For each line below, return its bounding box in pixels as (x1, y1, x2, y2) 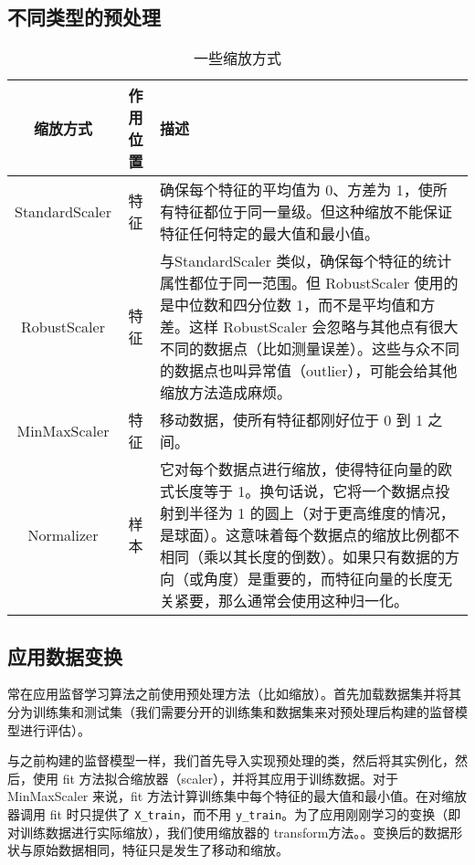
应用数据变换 (7, 641, 122, 670)
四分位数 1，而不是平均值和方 (233, 294, 436, 316)
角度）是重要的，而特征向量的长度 (204, 568, 438, 590)
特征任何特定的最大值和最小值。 (160, 223, 380, 245)
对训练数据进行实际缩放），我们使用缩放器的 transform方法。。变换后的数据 (7, 822, 450, 841)
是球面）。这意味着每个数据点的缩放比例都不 (160, 524, 460, 546)
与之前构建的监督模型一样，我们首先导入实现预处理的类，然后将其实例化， (7, 751, 455, 770)
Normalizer (27, 523, 99, 545)
